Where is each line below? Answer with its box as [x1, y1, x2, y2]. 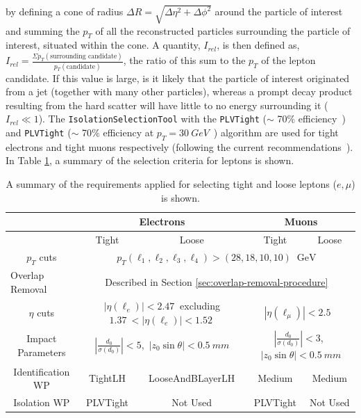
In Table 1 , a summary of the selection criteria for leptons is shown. [6, 153, 294, 168]
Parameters [17, 345, 66, 360]
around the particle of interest [215, 4, 343, 19]
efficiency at [103, 125, 154, 139]
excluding [180, 298, 221, 313]
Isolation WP [13, 395, 70, 410]
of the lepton [261, 53, 316, 67]
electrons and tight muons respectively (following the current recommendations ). [6, 139, 353, 154]
